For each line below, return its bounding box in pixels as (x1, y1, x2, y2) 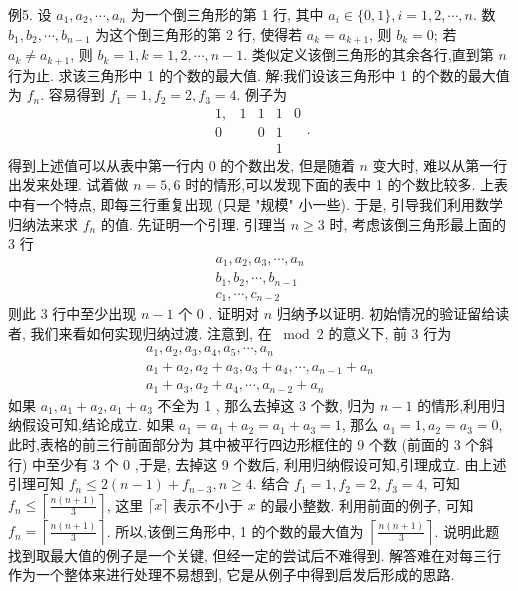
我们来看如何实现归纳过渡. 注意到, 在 (30, 322, 272, 343)
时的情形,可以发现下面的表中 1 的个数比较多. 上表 (185, 174, 508, 195)
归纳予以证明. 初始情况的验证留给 (276, 303, 496, 324)
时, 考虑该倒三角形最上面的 (329, 213, 506, 234)
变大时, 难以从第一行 (372, 154, 508, 175)
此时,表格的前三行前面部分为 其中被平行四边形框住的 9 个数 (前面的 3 (8, 434, 461, 455)
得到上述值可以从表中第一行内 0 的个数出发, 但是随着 (8, 154, 355, 175)
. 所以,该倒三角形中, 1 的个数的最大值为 (106, 520, 364, 541)
